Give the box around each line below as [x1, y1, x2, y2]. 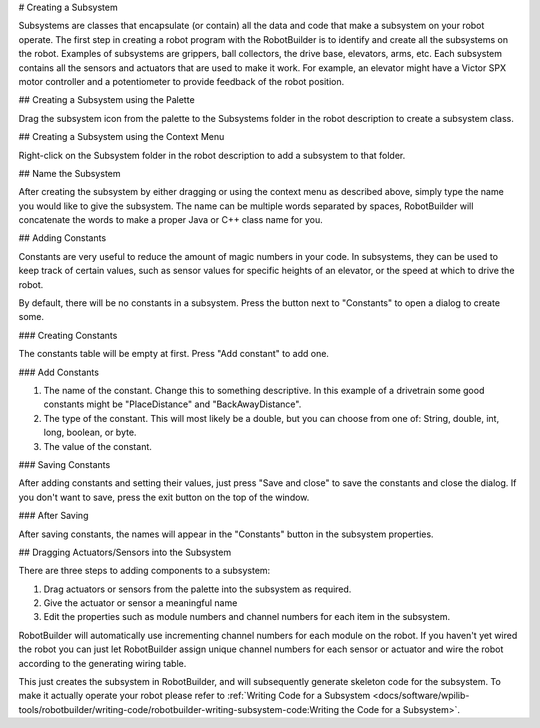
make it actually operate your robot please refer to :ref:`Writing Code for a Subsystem [18, 690, 371, 702]
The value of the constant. [43, 440, 152, 452]
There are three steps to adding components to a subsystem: [18, 565, 271, 577]
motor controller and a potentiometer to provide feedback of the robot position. [18, 75, 345, 87]
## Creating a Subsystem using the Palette [18, 94, 195, 106]
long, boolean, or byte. [43, 426, 137, 439]
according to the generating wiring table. [18, 657, 187, 669]
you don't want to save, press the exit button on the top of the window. [18, 491, 310, 503]
